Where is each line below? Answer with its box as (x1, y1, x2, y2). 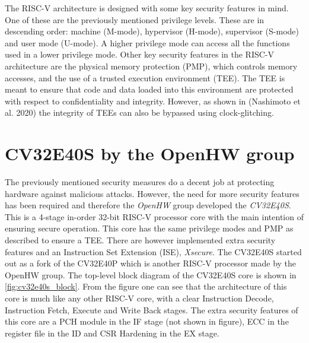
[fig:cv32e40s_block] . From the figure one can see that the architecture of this (5, 280, 287, 293)
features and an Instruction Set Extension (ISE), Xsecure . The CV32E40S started (5, 245, 302, 258)
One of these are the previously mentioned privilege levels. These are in (5, 13, 265, 26)
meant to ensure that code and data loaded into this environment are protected (5, 83, 294, 96)
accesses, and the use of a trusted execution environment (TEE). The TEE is (5, 71, 285, 84)
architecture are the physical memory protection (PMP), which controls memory (5, 59, 298, 72)
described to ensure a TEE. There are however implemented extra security (5, 234, 276, 246)
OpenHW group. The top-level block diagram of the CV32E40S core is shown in (5, 268, 297, 281)
